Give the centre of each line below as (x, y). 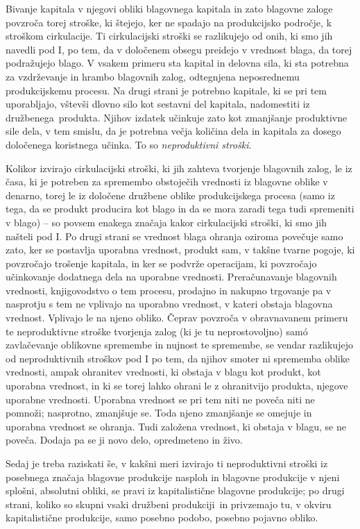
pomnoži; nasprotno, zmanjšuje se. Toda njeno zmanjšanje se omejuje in (159, 413)
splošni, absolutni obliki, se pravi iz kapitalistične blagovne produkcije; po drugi (175, 490)
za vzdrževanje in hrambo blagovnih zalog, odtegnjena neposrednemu (153, 76)
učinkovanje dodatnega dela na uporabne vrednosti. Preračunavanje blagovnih (171, 277)
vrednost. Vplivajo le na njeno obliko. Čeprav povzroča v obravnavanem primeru (177, 318)
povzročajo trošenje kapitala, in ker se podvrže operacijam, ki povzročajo (161, 263)
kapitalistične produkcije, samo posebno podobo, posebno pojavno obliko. (162, 518)
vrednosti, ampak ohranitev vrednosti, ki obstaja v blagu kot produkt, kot (163, 372)
